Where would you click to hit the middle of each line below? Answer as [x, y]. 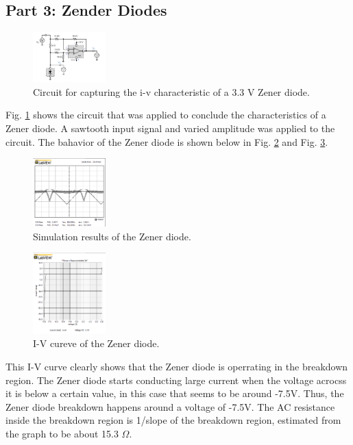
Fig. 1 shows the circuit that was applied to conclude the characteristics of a [166, 115]
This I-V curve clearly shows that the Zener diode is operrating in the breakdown [177, 367]
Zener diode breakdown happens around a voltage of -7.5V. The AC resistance [170, 406]
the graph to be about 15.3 [62, 434]
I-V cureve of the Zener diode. [96, 343]
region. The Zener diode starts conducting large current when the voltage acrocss [176, 380]
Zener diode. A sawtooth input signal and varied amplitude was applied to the [170, 128]
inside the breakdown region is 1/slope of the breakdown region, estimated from [173, 420]
